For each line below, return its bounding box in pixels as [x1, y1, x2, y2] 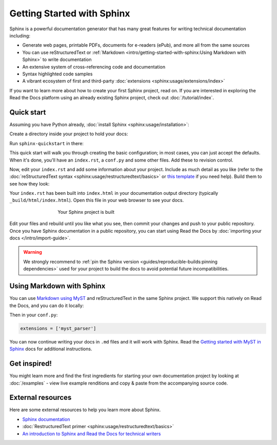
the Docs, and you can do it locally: [9, 302, 84, 309]
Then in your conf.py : [9, 312, 58, 318]
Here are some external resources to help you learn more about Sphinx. [9, 407, 161, 413]
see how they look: [9, 180, 50, 187]
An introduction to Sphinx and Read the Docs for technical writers [22, 431, 161, 437]
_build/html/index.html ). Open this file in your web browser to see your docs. [9, 197, 184, 204]
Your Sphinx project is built [57, 209, 115, 215]
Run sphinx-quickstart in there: [9, 140, 84, 146]
